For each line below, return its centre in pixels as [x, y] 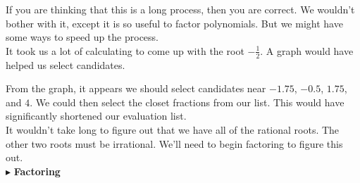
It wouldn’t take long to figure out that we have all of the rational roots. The [173, 129]
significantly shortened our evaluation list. [96, 116]
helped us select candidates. [66, 64]
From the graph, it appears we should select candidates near [136, 88]
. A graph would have [307, 50]
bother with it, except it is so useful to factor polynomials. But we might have [174, 23]
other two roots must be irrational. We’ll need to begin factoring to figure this [174, 143]
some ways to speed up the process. [82, 37]
